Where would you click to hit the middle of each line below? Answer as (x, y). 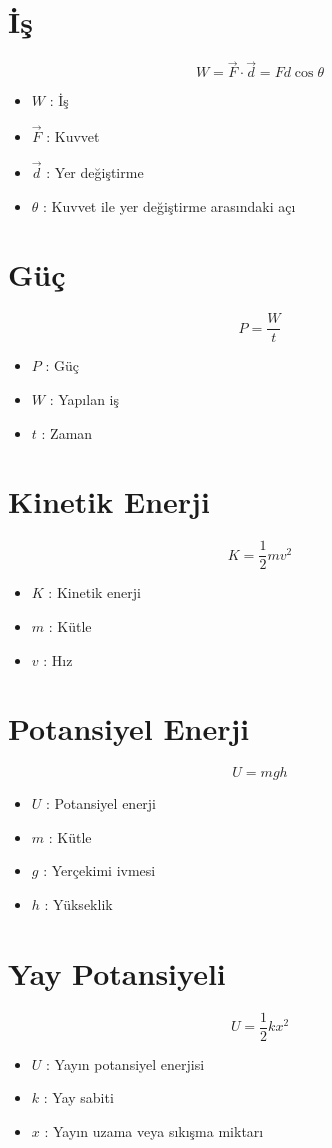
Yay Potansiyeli (117, 972)
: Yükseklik (78, 904)
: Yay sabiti (78, 1097)
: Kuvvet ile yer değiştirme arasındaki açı (169, 205)
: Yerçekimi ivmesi (99, 870)
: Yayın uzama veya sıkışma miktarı (154, 1130)
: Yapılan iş (84, 398)
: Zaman (67, 432)
